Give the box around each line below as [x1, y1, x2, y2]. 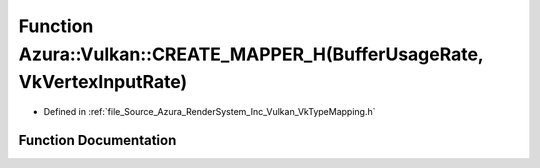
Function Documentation [18, 131, 177, 149]
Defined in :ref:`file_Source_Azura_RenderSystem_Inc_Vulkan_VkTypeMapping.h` [43, 106, 376, 118]
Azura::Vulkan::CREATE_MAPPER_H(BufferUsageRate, [18, 43, 484, 65]
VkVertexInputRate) [18, 71, 188, 94]
